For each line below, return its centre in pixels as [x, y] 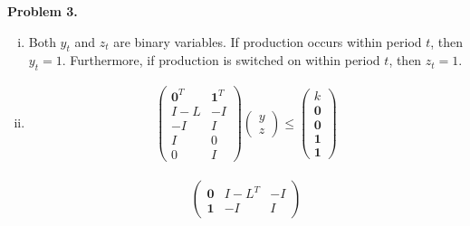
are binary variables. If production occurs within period [268, 41]
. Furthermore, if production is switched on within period [221, 60]
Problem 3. [43, 11]
